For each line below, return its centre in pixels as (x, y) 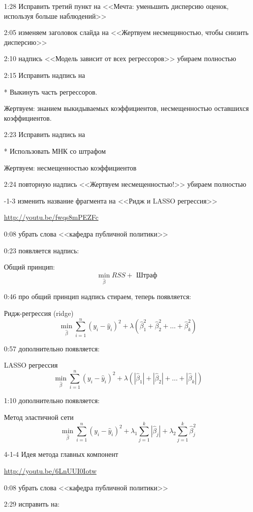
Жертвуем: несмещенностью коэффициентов (70, 167)
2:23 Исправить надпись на (45, 134)
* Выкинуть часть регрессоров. (51, 91)
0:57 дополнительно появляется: (52, 348)
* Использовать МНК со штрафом (55, 151)
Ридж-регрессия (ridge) (39, 313)
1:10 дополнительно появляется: (52, 400)
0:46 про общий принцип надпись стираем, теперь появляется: (98, 296)
